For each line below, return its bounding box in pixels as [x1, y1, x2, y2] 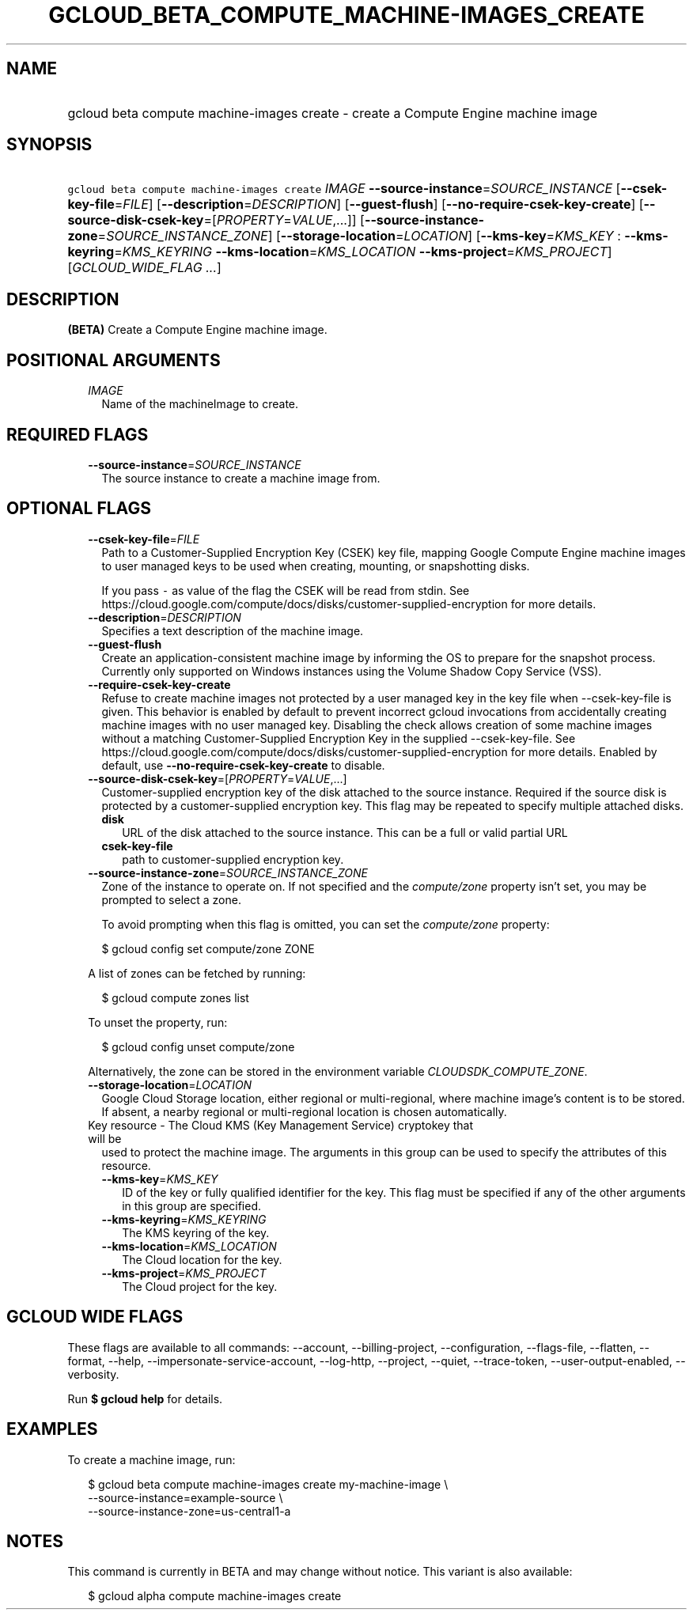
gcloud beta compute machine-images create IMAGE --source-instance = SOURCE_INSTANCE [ [67, 180, 621, 197]
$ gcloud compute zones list [101, 990, 249, 1005]
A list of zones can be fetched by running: [88, 966, 306, 980]
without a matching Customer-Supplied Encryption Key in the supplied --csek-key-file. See [101, 731, 576, 745]
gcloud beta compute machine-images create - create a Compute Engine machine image [67, 104, 598, 121]
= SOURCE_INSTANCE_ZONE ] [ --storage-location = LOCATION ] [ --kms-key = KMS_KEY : [97, 228, 621, 244]
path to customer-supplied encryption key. [122, 852, 344, 866]
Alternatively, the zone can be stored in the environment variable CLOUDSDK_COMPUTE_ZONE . [88, 1064, 588, 1078]
